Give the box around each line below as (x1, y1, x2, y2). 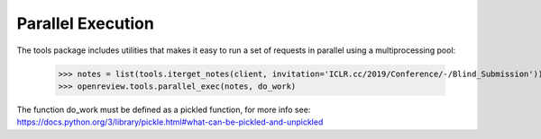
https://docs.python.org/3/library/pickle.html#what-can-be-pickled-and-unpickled (16, 117, 324, 127)
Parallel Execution (16, 13, 155, 33)
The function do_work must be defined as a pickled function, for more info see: (16, 104, 311, 115)
